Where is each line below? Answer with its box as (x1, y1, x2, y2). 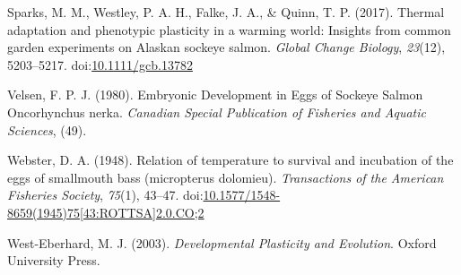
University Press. (7, 251, 100, 270)
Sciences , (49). (7, 120, 87, 139)
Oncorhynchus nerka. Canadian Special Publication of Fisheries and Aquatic (7, 102, 426, 121)
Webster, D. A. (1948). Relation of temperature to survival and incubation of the (7, 150, 454, 169)
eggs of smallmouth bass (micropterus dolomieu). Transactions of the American (7, 168, 444, 186)
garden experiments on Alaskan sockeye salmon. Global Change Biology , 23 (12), (7, 38, 446, 56)
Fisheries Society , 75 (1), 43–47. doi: (7, 185, 204, 204)
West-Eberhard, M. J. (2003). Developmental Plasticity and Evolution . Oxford (7, 233, 437, 252)
